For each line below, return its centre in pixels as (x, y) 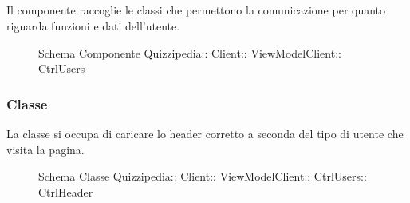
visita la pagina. (45, 149)
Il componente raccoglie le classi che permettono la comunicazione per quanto (196, 10)
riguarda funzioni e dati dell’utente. (93, 25)
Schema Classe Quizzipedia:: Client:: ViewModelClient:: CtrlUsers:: (203, 176)
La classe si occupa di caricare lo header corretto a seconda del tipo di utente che (205, 133)
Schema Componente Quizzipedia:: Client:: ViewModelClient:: (190, 52)
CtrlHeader (66, 191)
